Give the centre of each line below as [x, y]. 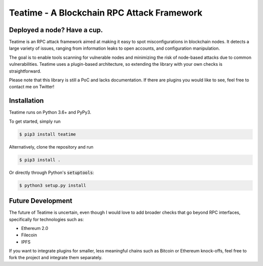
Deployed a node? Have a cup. [56, 30]
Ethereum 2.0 [35, 228]
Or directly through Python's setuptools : [52, 172]
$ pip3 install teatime [48, 134]
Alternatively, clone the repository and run [51, 147]
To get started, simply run [35, 121]
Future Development [41, 201]
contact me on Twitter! [32, 87]
